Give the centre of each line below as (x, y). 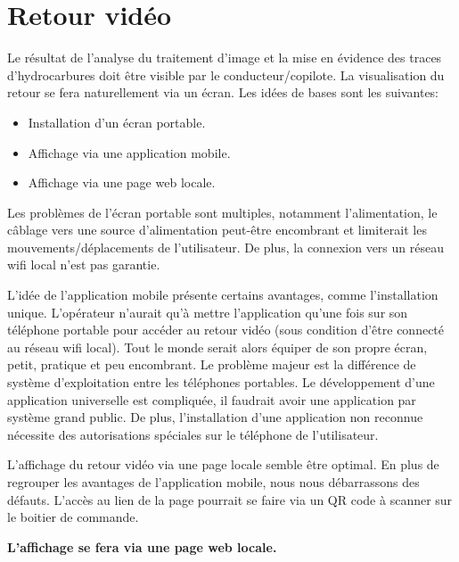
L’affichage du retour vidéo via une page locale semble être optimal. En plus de (223, 464)
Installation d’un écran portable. (117, 122)
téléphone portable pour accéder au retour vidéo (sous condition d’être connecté (226, 330)
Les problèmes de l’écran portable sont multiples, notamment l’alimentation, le (222, 212)
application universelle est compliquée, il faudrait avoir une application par (212, 399)
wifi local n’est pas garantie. (84, 264)
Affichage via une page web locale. (122, 182)
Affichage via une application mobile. (129, 152)
